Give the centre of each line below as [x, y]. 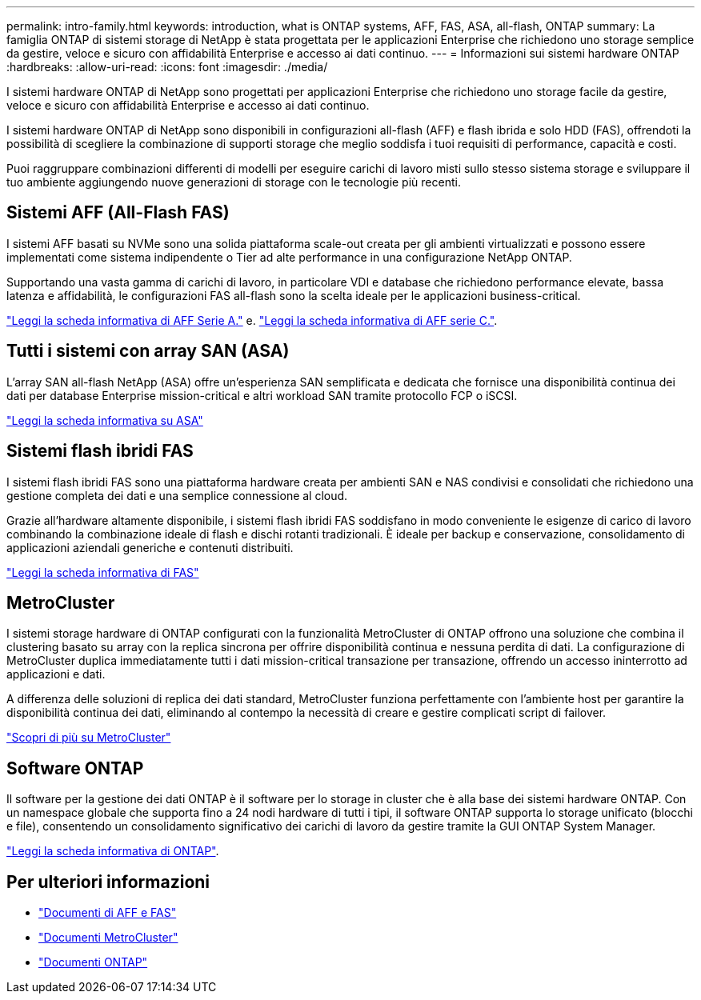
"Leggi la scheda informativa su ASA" [105, 420]
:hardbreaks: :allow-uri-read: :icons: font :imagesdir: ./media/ [167, 67]
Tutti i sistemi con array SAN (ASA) [148, 351]
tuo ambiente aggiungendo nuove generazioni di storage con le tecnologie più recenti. [234, 182]
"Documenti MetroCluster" [108, 938]
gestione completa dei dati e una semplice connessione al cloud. [177, 495]
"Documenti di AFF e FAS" [108, 913]
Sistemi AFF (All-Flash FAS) [118, 213]
